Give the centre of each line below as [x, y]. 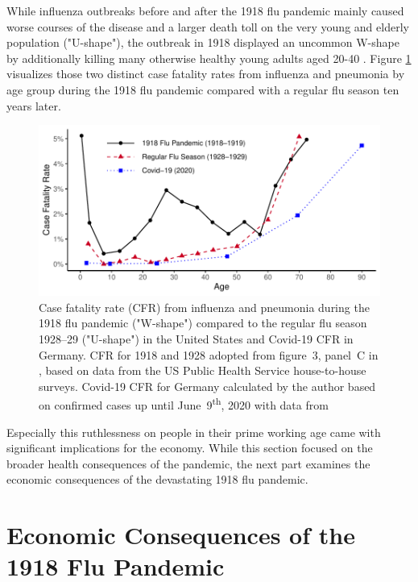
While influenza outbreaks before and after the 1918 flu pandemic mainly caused [205, 10]
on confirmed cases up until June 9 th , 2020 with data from [184, 403]
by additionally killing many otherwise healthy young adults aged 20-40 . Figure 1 [209, 58]
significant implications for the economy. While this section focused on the [190, 448]
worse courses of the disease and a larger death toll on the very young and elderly [208, 26]
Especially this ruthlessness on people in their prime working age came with [194, 432]
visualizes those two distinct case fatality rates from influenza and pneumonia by [206, 74]
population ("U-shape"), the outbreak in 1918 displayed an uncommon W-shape [203, 42]
